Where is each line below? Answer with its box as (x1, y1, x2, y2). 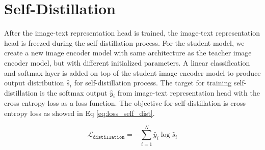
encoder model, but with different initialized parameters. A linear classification (4, 57, 250, 68)
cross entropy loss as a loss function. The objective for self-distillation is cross (4, 98, 246, 108)
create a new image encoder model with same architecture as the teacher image (4, 47, 252, 58)
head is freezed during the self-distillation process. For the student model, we (4, 37, 245, 48)
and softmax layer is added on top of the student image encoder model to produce (4, 67, 261, 78)
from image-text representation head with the (117, 87, 260, 98)
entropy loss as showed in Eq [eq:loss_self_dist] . (4, 108, 155, 118)
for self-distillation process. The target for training (74, 77, 232, 88)
